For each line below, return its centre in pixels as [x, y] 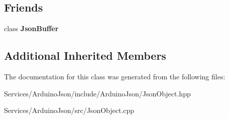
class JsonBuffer [31, 28]
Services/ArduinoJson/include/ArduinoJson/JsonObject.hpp [97, 93]
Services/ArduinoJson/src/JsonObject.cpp [69, 110]
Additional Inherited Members [85, 55]
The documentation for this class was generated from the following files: [115, 76]
